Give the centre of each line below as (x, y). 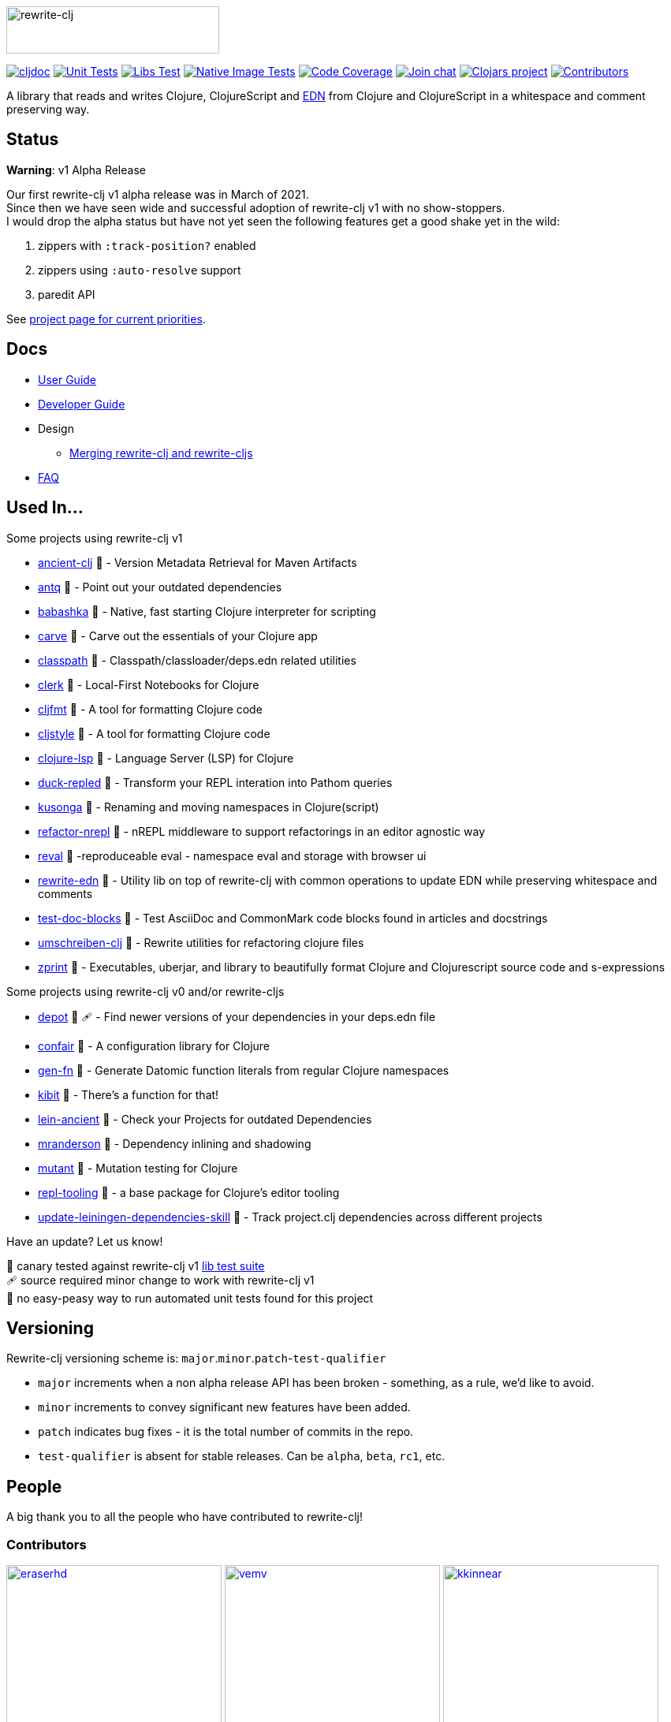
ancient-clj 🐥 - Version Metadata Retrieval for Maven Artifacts (198, 562)
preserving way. (48, 109)
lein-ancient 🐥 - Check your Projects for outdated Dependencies (205, 1119)
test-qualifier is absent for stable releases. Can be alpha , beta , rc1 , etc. (242, 1456)
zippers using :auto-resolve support (140, 270)
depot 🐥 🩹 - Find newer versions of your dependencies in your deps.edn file (237, 1016)
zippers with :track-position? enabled (147, 245)
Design (56, 428)
